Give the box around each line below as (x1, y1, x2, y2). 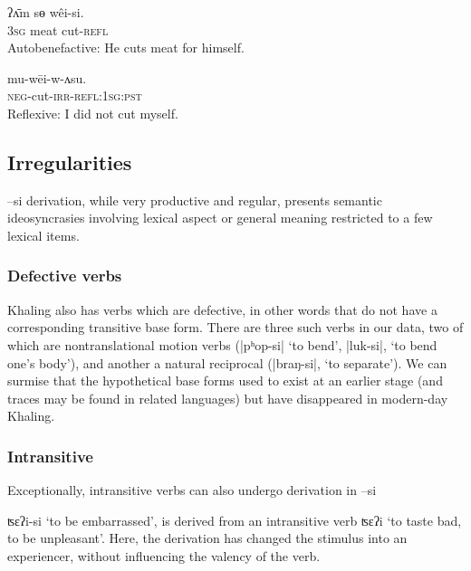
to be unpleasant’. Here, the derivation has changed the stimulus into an (7, 528, 408, 547)
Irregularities (7, 148, 132, 176)
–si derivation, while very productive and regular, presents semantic (7, 190, 382, 209)
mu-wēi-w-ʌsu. (7, 68, 87, 87)
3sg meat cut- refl (7, 20, 109, 39)
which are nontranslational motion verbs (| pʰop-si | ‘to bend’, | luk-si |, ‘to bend (7, 335, 437, 354)
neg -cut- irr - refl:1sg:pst (7, 86, 142, 105)
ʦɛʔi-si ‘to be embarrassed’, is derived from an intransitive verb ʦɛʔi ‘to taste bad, (7, 510, 462, 529)
